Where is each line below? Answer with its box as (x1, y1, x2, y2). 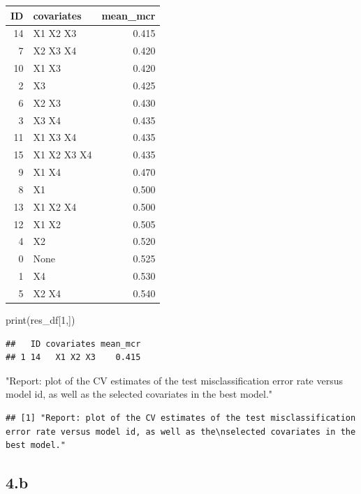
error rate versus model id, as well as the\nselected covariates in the (6, 426, 356, 437)
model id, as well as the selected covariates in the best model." (6, 387, 273, 401)
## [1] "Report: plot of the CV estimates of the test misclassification (6, 413, 356, 424)
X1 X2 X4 (33, 199, 77, 214)
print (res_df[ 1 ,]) (6, 313, 75, 327)
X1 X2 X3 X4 (33, 147, 92, 162)
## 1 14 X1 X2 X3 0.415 (6, 352, 141, 363)
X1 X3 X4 (33, 130, 77, 144)
